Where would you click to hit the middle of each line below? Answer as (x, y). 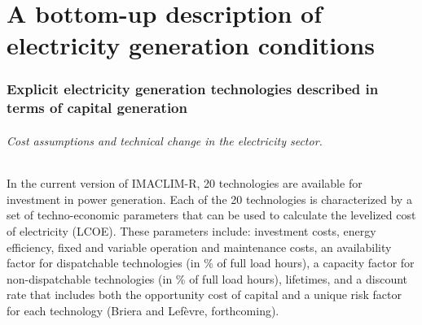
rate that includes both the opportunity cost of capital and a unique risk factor (204, 295)
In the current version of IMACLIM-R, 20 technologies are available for (185, 183)
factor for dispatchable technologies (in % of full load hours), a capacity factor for (211, 263)
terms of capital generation (97, 108)
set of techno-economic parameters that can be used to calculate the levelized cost (211, 215)
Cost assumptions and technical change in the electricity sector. (165, 140)
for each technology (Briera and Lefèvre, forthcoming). (143, 310)
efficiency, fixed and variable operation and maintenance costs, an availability (199, 247)
